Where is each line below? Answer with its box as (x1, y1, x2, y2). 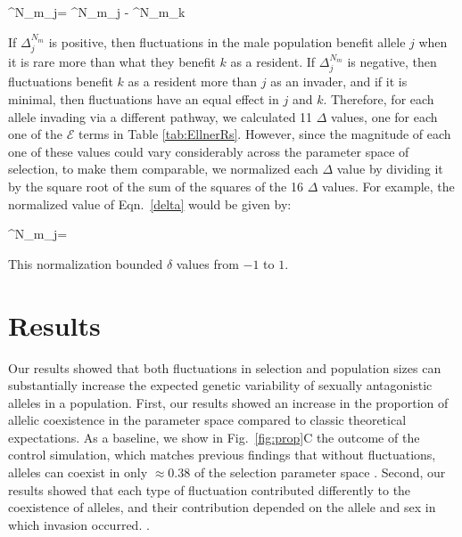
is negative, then (347, 53, 437, 71)
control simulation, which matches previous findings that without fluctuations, (8, 445, 436, 464)
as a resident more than (128, 72, 258, 91)
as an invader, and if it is (270, 72, 408, 91)
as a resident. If (230, 53, 316, 71)
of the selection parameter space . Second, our (194, 463, 446, 482)
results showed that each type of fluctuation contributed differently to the (8, 480, 411, 499)
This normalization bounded (8, 254, 163, 273)
